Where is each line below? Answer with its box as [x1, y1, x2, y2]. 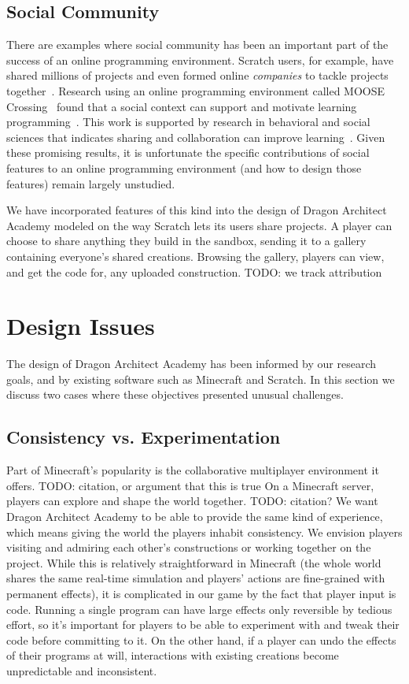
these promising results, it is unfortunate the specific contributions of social [6, 144, 370, 161]
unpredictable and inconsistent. [6, 662, 157, 678]
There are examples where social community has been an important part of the [6, 36, 389, 53]
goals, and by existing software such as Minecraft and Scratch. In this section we [6, 370, 395, 387]
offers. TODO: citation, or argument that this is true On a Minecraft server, [6, 477, 374, 493]
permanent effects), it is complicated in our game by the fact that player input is [6, 585, 396, 601]
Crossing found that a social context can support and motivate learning [6, 98, 357, 114]
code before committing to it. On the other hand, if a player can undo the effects [6, 631, 396, 648]
